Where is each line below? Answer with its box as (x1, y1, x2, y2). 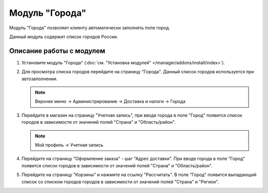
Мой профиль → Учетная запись (35, 142, 104, 148)
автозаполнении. (21, 76, 58, 82)
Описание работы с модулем (9, 47, 105, 55)
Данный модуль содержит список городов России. (9, 34, 119, 40)
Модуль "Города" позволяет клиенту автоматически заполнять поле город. (9, 25, 171, 31)
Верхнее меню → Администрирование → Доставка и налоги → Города (35, 98, 186, 104)
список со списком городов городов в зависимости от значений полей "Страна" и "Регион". (21, 179, 219, 185)
